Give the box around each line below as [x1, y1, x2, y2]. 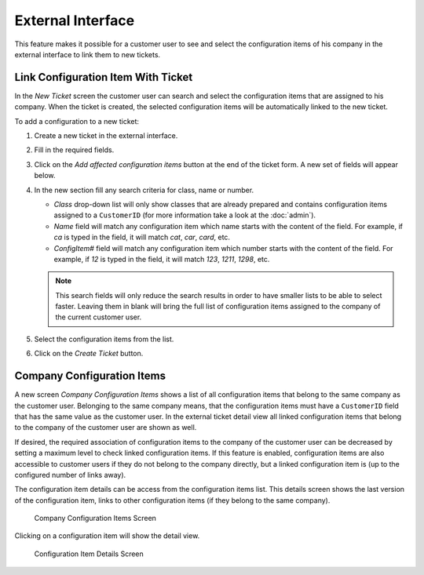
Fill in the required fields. [34, 145, 115, 155]
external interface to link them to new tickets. [14, 49, 161, 59]
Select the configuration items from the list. [34, 334, 174, 344]
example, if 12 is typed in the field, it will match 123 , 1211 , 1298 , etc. [53, 254, 270, 264]
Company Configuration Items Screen [34, 514, 157, 523]
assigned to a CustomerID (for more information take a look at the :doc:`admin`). [53, 210, 316, 220]
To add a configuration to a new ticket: [14, 116, 140, 126]
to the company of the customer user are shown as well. [14, 423, 197, 432]
